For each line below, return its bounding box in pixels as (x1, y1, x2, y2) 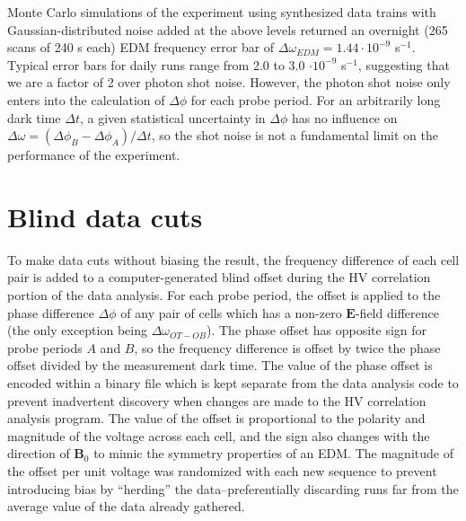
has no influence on (292, 108, 398, 127)
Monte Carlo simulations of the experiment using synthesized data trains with (7, 3, 436, 21)
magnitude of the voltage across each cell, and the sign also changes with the (7, 426, 430, 445)
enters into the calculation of (7, 90, 165, 109)
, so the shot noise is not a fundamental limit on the (151, 126, 438, 145)
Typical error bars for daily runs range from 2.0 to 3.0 (7, 55, 305, 74)
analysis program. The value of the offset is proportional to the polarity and (7, 409, 426, 428)
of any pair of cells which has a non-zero (120, 303, 342, 322)
